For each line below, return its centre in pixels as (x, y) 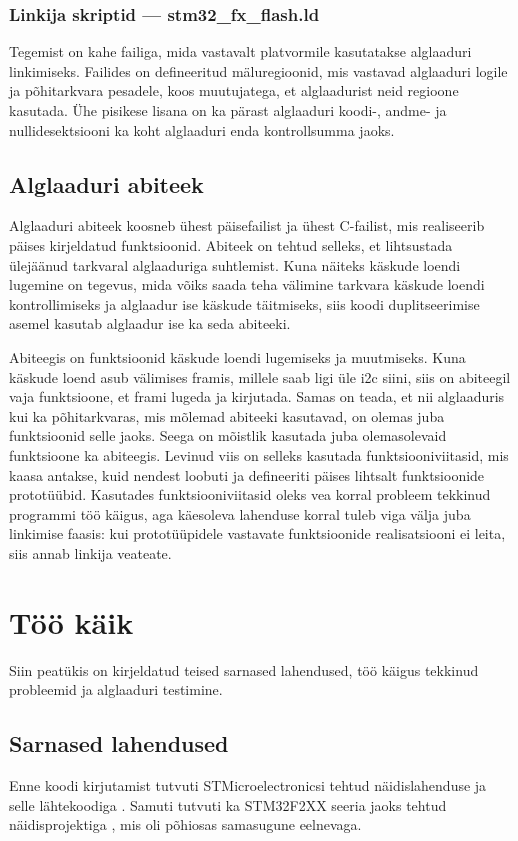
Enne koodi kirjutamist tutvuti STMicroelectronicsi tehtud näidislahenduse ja (248, 785)
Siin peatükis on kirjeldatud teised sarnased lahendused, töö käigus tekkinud (244, 669)
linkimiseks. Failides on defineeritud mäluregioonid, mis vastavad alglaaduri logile (258, 70)
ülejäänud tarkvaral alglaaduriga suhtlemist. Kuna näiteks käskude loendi (235, 264)
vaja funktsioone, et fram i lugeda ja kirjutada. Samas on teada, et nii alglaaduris (257, 396)
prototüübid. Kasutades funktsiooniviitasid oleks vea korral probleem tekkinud (250, 494)
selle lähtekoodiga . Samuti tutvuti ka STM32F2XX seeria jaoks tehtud (228, 804)
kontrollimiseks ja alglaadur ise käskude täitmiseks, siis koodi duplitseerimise (244, 303)
